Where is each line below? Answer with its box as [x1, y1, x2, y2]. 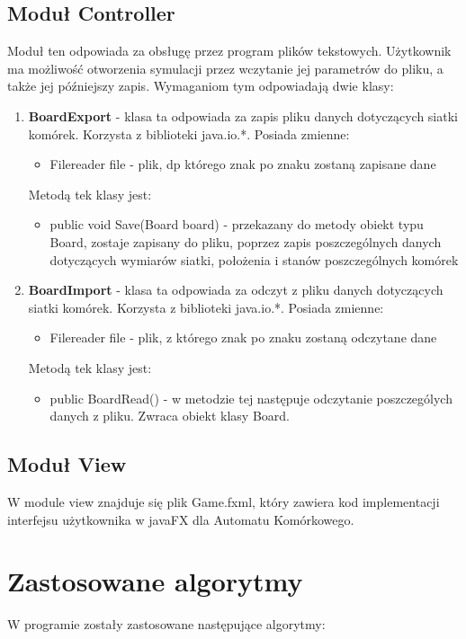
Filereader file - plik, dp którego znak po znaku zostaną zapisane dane [49, 155, 436, 173]
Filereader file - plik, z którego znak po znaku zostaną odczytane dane [49, 328, 437, 347]
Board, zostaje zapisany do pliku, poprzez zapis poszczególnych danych [49, 232, 442, 251]
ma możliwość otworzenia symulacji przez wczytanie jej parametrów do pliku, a [7, 58, 444, 77]
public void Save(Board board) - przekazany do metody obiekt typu [49, 215, 424, 234]
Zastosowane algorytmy [7, 563, 303, 599]
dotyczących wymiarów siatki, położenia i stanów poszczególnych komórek [49, 250, 459, 269]
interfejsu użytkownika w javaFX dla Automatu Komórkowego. [7, 510, 354, 528]
